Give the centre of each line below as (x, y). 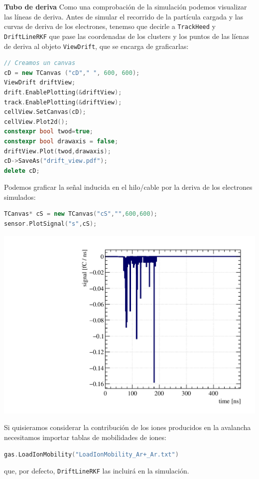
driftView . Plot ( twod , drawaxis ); (58, 151)
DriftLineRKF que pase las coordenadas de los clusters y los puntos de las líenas (127, 36)
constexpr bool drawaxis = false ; (61, 141)
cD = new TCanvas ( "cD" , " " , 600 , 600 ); (72, 73)
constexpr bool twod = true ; (49, 132)
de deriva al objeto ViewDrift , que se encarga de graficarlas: (96, 46)
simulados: (20, 197)
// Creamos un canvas (40, 63)
